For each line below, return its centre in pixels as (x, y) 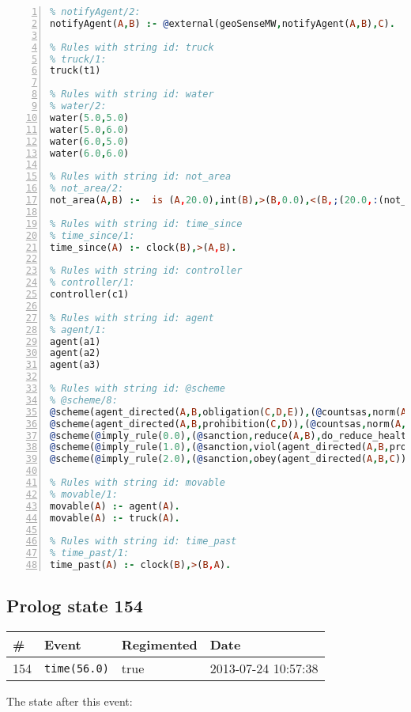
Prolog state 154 (75, 606)
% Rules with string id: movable (138, 483)
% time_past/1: (90, 553)
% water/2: (78, 106)
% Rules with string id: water (132, 95)
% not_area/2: (87, 189)
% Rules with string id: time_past (143, 542)
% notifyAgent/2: (95, 12)
